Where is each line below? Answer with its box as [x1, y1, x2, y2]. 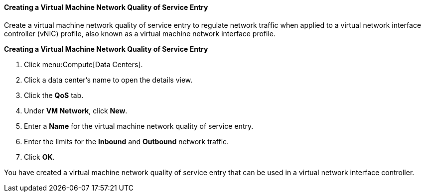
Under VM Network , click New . [24, 106, 128, 115]
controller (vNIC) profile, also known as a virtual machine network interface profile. [4, 29, 276, 38]
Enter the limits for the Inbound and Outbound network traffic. [24, 137, 229, 146]
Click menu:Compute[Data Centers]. [24, 60, 143, 69]
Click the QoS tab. [24, 91, 84, 99]
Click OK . [24, 152, 55, 161]
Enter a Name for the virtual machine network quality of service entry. [24, 121, 254, 130]
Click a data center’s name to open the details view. [24, 75, 193, 84]
